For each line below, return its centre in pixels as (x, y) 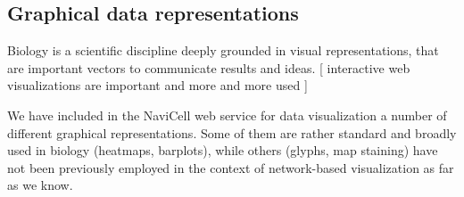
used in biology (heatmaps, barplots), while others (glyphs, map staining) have (223, 150)
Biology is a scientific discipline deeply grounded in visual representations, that (223, 50)
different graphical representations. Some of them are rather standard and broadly (232, 132)
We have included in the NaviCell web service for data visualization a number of (227, 115)
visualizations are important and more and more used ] (157, 85)
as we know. (40, 185)
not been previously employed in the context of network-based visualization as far (231, 167)
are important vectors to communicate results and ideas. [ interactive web (209, 67)
